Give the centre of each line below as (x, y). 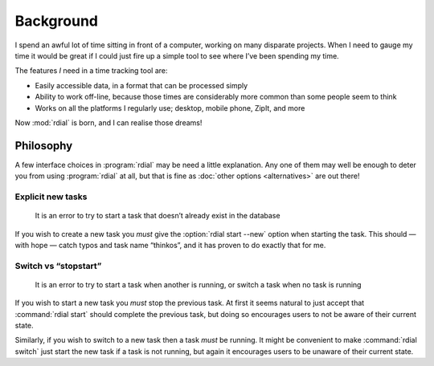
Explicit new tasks (51, 197)
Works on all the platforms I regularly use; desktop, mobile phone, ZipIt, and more (170, 108)
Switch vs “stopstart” (58, 266)
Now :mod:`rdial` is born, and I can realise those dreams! (108, 122)
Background (56, 21)
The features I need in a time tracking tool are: (91, 71)
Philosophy (44, 146)
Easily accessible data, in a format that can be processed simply (141, 85)
